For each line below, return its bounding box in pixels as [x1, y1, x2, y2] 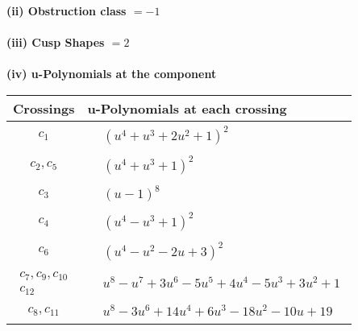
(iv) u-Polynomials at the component [6, 65, 217, 82]
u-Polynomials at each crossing [87, 98, 287, 118]
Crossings [13, 98, 75, 118]
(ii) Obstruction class [6, 2, 127, 19]
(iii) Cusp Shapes [6, 34, 105, 51]
